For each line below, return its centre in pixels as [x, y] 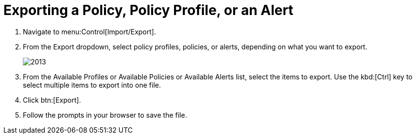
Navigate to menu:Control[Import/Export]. [89, 31]
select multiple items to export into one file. [92, 85]
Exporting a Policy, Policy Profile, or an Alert [148, 10]
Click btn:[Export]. [52, 100]
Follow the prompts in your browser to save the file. [105, 115]
